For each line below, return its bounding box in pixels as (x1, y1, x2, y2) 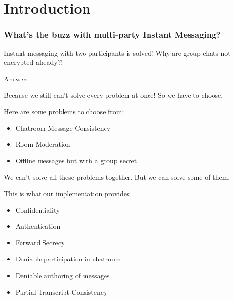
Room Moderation (15, 139, 70, 149)
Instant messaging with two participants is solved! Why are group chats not (4, 47, 231, 58)
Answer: (4, 73, 28, 83)
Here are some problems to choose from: (4, 106, 124, 116)
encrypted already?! (4, 57, 63, 67)
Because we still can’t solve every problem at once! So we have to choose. (4, 90, 223, 100)
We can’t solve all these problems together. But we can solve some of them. (4, 172, 230, 182)
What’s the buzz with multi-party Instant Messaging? (4, 28, 221, 40)
